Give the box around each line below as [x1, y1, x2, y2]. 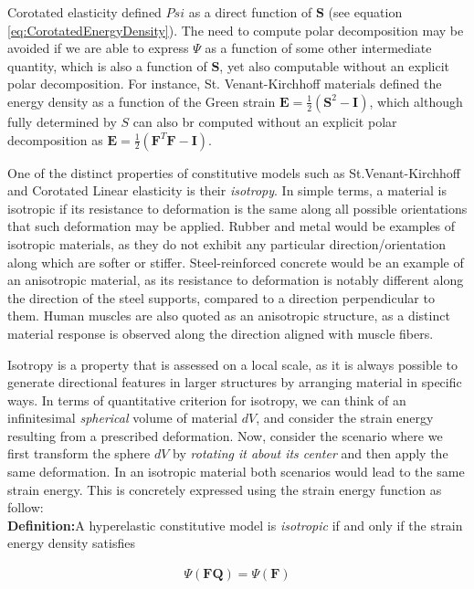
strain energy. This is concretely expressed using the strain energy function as [7, 479, 442, 499]
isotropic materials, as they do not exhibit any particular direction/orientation [7, 234, 447, 253]
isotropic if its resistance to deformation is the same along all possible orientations [7, 198, 468, 217]
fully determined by [7, 111, 117, 131]
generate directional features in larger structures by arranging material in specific [7, 373, 462, 392]
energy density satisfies [7, 533, 135, 552]
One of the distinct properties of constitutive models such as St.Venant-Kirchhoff [7, 163, 461, 182]
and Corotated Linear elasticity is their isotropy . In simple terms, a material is [7, 181, 447, 200]
